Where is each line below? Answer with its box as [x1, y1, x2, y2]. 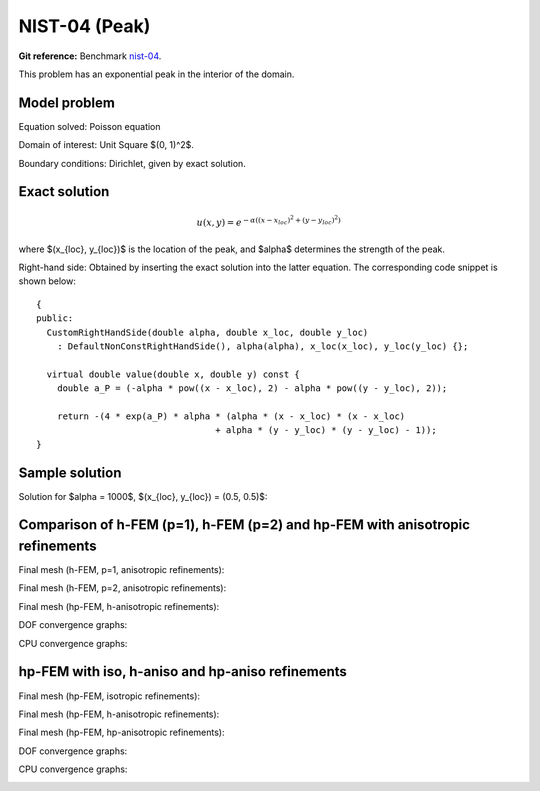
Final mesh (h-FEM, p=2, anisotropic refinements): [18, 582, 227, 594]
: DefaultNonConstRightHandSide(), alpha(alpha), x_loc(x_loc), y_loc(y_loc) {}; [56, 340, 469, 352]
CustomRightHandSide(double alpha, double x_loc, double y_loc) [46, 326, 369, 338]
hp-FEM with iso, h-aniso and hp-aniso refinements [18, 663, 347, 680]
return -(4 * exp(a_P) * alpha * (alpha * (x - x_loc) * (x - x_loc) [56, 410, 406, 422]
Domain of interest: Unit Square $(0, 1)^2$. [18, 139, 195, 151]
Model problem [18, 94, 115, 111]
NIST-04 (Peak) [18, 15, 151, 37]
